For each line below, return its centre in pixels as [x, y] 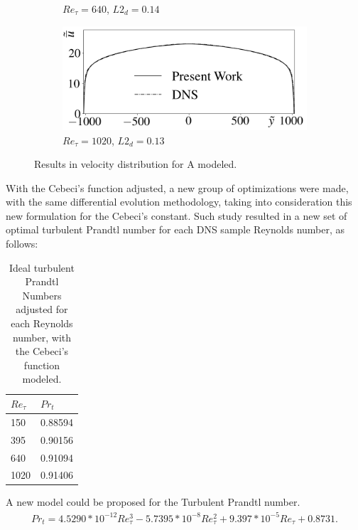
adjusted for [42, 309]
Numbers [42, 295]
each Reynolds [42, 323]
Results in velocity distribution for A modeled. [136, 164]
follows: [22, 244]
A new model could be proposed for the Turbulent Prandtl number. [153, 502]
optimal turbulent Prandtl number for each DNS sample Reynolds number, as [175, 229]
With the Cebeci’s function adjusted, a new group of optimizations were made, [177, 187]
